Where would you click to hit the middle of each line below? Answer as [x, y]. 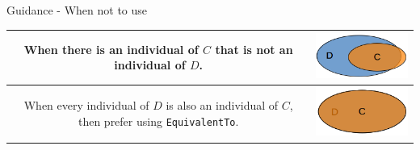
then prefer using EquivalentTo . [158, 121]
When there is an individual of [111, 49]
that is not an [254, 49]
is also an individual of [222, 104]
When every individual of [86, 104]
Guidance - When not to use [77, 10]
